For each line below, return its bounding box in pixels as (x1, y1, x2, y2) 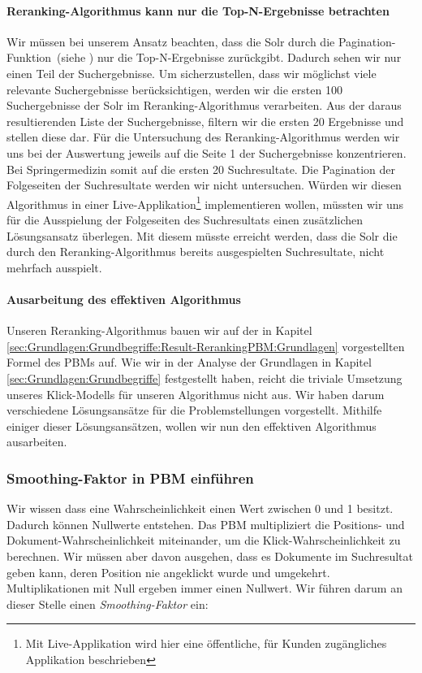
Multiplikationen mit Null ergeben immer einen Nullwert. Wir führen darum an (6, 580, 403, 597)
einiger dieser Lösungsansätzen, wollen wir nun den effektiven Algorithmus (6, 417, 377, 434)
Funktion (6, 49, 52, 66)
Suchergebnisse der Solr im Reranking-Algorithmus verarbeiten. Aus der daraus (6, 97, 402, 114)
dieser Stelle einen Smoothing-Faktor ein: (6, 595, 209, 612)
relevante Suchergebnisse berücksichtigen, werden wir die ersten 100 (6, 80, 342, 98)
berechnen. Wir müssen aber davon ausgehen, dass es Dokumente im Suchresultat (6, 547, 413, 564)
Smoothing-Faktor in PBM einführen (6, 467, 254, 488)
